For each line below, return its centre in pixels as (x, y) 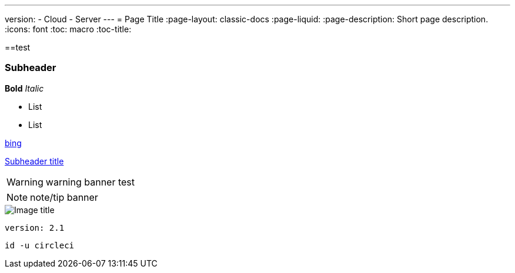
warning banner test (90, 182)
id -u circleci (40, 245)
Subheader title (34, 161)
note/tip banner (64, 197)
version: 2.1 (35, 227)
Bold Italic (24, 88)
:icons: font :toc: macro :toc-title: (68, 29)
